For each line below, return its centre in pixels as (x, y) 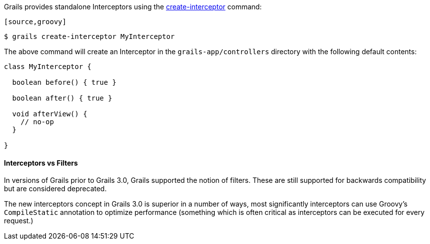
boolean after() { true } (62, 98)
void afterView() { (50, 114)
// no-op (37, 122)
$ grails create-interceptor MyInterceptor (89, 36)
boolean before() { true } (64, 82)
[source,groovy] (35, 22)
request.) (19, 221)
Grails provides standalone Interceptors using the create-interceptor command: (133, 7)
